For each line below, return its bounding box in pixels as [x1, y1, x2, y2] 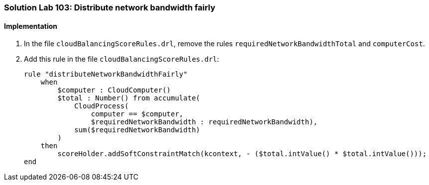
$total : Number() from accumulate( [57, 94, 201, 102]
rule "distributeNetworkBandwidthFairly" [24, 70, 188, 79]
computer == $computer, [91, 110, 184, 118]
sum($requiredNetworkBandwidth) [74, 126, 201, 134]
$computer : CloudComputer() [57, 86, 171, 94]
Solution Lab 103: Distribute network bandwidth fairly [4, 2, 215, 12]
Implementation [4, 21, 58, 30]
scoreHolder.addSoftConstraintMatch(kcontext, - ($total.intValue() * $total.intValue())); [57, 150, 427, 158]
